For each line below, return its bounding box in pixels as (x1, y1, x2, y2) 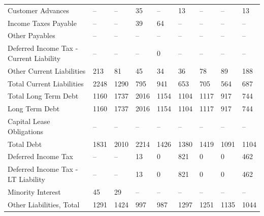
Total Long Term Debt (8, 90, 79, 101)
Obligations (8, 126, 44, 136)
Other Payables (8, 30, 55, 41)
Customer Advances (8, 5, 70, 15)
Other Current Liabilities (8, 65, 86, 76)
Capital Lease (8, 116, 50, 127)
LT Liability (8, 173, 45, 184)
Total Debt (8, 138, 42, 149)
